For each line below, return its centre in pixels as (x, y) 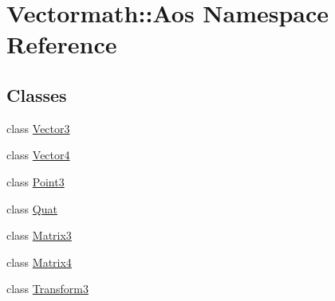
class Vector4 (38, 155)
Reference (62, 44)
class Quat (32, 208)
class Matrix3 (39, 235)
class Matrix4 (39, 262)
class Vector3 (38, 128)
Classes (37, 94)
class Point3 (35, 181)
